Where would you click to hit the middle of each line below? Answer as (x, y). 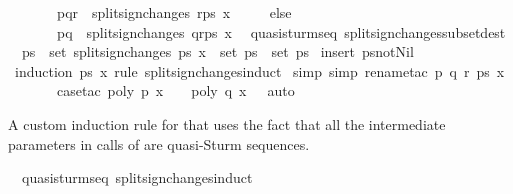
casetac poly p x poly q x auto (175, 90)
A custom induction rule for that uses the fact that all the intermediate (227, 123)
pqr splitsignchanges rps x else (174, 12)
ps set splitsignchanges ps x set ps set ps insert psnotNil (217, 51)
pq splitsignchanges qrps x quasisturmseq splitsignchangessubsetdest (281, 31)
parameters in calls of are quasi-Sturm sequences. (159, 143)
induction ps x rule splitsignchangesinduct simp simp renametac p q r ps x (259, 70)
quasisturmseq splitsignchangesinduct (137, 177)
